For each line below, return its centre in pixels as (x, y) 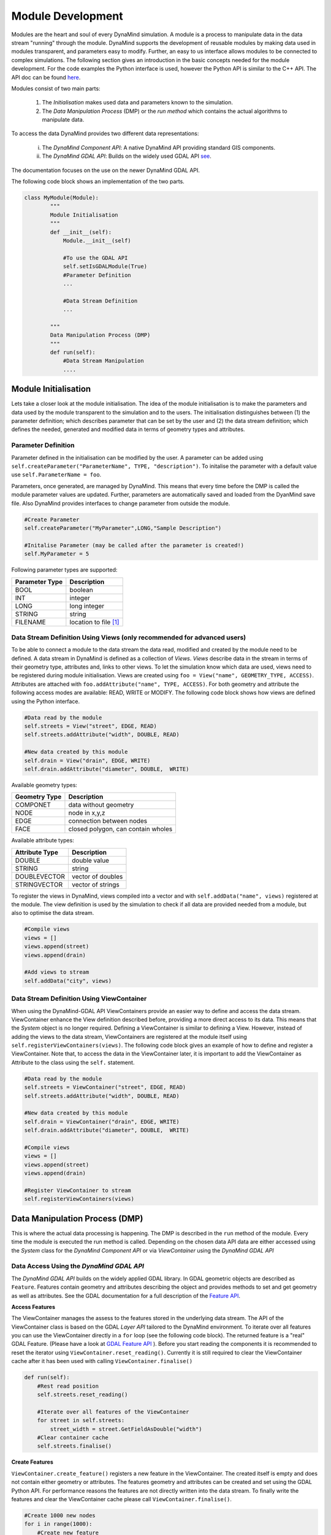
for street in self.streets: (81, 1420)
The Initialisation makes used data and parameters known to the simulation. (137, 103)
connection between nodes (108, 821)
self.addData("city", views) (68, 981)
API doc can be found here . (46, 77)
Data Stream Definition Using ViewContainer (79, 999)
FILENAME (30, 622)
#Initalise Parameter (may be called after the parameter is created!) (134, 545)
